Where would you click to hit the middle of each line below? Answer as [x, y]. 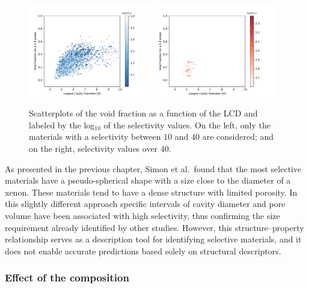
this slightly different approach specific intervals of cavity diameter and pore [145, 204]
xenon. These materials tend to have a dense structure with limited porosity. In [151, 192]
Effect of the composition [67, 277]
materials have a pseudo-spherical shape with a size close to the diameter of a [148, 180]
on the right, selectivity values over [93, 148]
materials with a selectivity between [95, 136]
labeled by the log [62, 124]
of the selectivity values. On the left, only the [187, 124]
